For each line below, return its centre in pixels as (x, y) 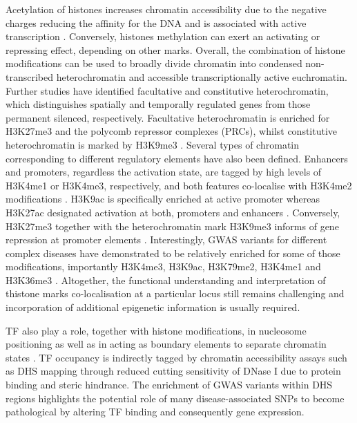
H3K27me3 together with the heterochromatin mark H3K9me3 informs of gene (172, 226)
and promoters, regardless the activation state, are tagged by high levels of (164, 172)
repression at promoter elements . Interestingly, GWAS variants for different (166, 239)
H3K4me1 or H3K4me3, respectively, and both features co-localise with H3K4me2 (179, 185)
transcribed (30, 76)
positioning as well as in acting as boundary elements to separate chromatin (166, 344)
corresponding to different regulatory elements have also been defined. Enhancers (177, 158)
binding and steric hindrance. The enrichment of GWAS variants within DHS (169, 385)
